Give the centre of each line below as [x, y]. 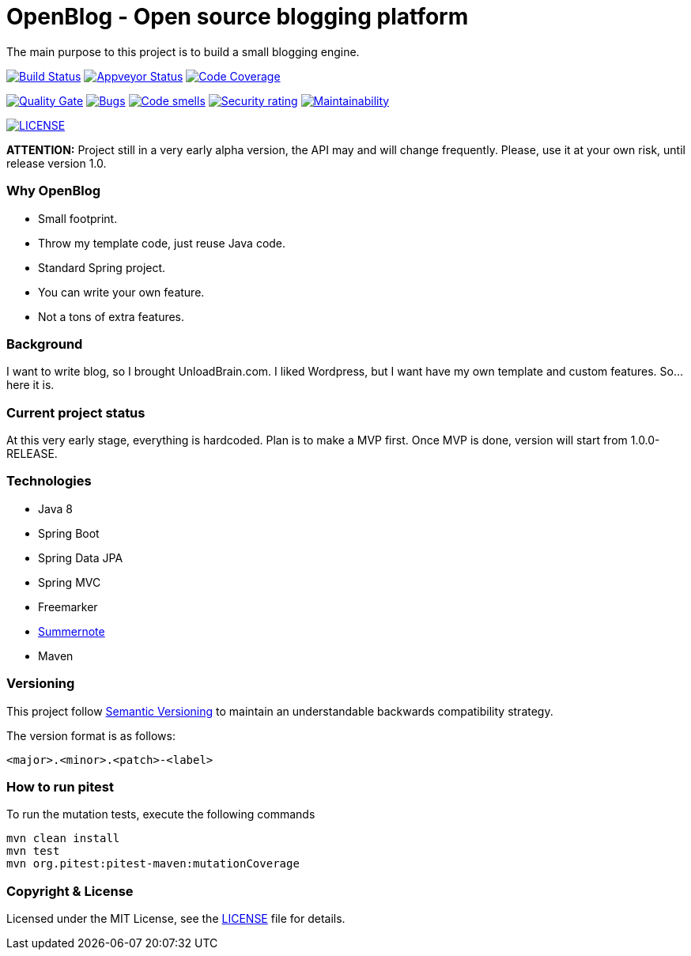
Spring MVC [70, 582]
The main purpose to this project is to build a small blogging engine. [183, 51]
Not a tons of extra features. [111, 316]
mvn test [33, 851]
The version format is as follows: [91, 735]
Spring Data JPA [81, 557]
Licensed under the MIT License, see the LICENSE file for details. [176, 918]
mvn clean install [63, 839]
